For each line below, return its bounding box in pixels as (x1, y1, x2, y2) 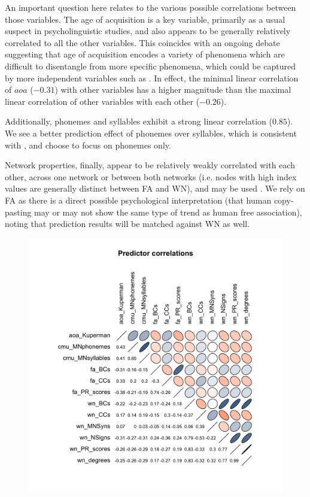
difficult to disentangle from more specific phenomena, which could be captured (5, 59, 296, 72)
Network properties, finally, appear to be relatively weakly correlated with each (5, 159, 295, 171)
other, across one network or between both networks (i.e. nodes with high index (5, 170, 297, 183)
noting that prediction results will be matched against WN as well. (5, 217, 250, 230)
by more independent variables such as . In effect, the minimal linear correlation (5, 71, 299, 84)
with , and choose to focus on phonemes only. (5, 138, 171, 151)
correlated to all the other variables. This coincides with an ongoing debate (5, 36, 280, 49)
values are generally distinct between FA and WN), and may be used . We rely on (5, 182, 305, 195)
